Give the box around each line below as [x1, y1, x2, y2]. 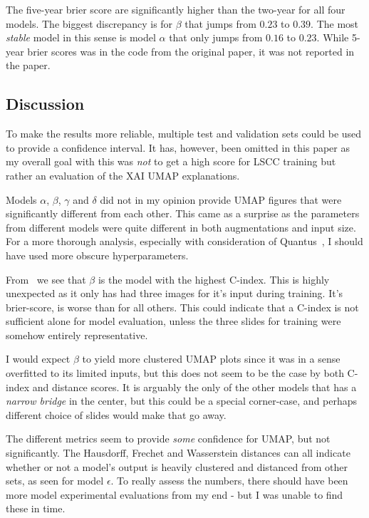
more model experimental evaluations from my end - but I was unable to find [6, 487, 343, 502]
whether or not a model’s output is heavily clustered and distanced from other [6, 459, 348, 474]
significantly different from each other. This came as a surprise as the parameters [6, 206, 360, 221]
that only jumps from [169, 30, 263, 45]
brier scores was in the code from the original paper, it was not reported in [27, 43, 355, 58]
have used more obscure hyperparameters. [6, 247, 189, 262]
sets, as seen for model [6, 473, 104, 488]
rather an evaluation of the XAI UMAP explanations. [6, 167, 240, 182]
